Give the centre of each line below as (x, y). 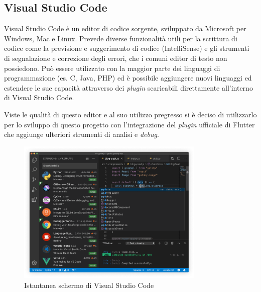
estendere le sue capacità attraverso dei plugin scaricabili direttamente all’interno (128, 87)
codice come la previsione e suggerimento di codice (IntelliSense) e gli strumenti (127, 48)
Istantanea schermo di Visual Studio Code (89, 285)
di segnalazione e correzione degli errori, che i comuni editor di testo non (116, 58)
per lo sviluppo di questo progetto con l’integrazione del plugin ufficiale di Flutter (129, 124)
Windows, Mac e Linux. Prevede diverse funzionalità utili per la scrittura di (121, 38)
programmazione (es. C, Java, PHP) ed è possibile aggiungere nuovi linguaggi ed (128, 78)
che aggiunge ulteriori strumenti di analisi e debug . (82, 134)
